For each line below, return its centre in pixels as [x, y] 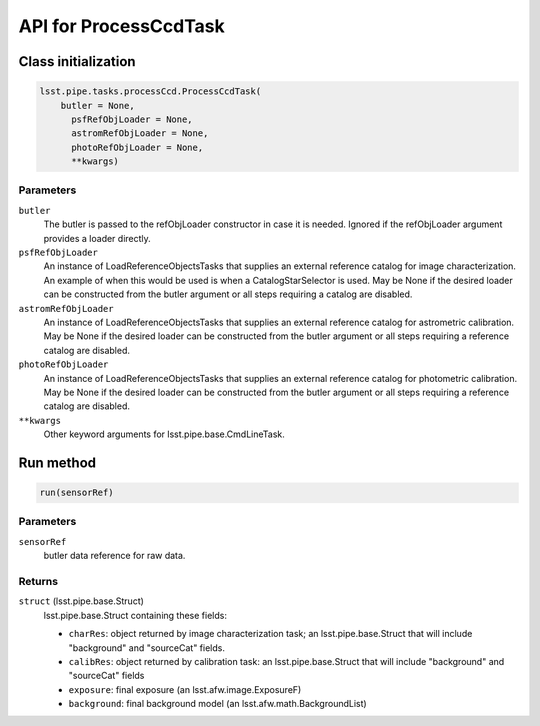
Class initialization [77, 61]
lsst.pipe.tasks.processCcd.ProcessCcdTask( [150, 91]
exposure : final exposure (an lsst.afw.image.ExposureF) [185, 689]
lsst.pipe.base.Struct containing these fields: [135, 615]
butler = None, [97, 105]
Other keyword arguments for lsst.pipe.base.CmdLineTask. [164, 434]
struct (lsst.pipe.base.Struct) [81, 601]
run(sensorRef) [76, 493]
